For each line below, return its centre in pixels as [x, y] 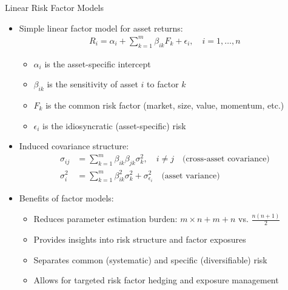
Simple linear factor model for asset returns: [101, 28]
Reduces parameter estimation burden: [105, 219]
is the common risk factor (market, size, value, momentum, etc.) [165, 105]
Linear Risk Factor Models [54, 7]
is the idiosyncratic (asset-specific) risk [114, 125]
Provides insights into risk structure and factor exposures [140, 239]
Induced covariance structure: [74, 146]
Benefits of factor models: [66, 198]
